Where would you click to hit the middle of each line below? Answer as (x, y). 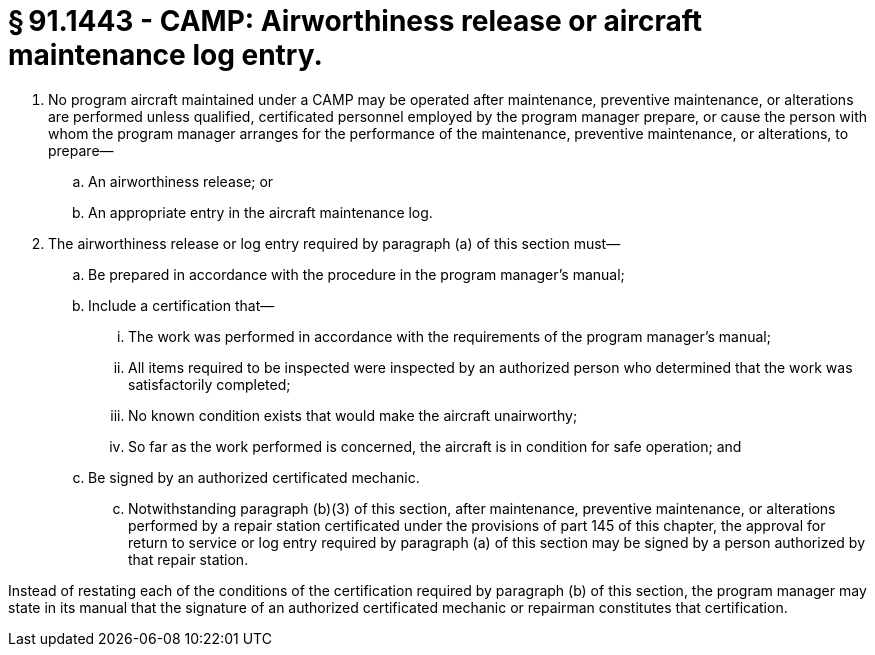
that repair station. (188, 559)
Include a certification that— (181, 305)
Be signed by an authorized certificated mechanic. (254, 477)
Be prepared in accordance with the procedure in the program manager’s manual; (356, 274)
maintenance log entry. (165, 55)
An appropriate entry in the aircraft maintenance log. (260, 212)
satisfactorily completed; (209, 384)
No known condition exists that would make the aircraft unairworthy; (353, 415)
